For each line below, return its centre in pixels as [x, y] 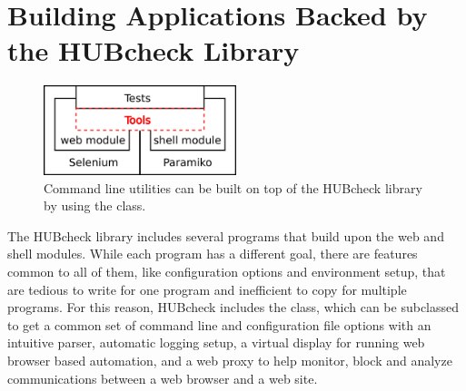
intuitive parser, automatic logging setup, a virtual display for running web [216, 342]
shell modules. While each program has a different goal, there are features [213, 254]
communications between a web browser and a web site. [163, 378]
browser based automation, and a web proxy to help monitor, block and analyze [230, 360]
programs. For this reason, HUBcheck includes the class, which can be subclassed [233, 307]
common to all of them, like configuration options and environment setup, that [227, 272]
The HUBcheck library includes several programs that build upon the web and [226, 235]
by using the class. [95, 205]
